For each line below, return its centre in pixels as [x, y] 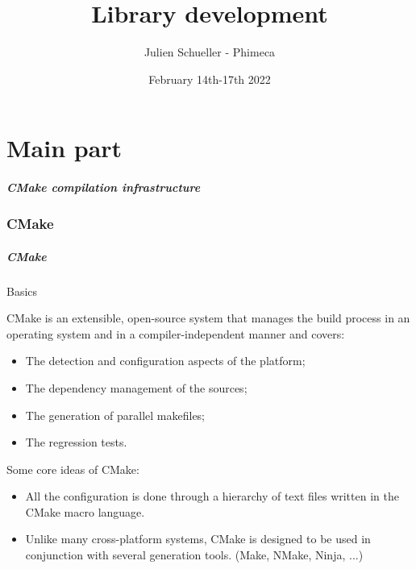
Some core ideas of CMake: [73, 469]
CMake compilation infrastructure [104, 187]
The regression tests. [76, 442]
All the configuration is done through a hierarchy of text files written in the [212, 496]
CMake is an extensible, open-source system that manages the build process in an [208, 318]
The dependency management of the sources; [136, 387]
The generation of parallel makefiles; [115, 415]
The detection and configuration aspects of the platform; [165, 361]
